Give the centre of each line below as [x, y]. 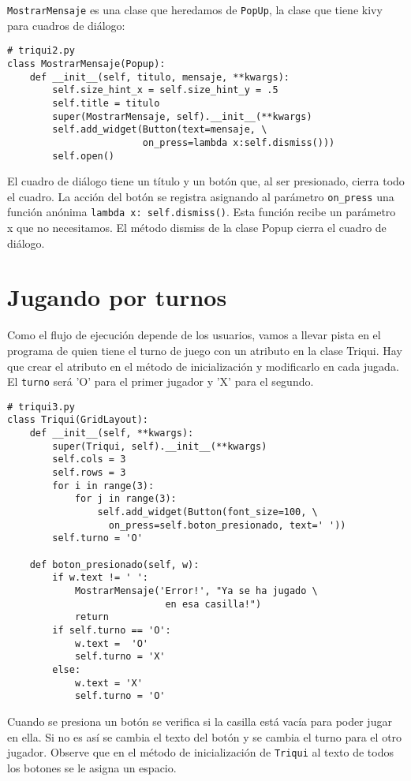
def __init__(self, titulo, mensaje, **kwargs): [159, 77]
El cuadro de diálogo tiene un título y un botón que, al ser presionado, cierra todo [206, 181]
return [92, 617]
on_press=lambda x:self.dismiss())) [239, 142]
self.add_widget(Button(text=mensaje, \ [160, 130]
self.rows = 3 [89, 473]
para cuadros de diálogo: [66, 25]
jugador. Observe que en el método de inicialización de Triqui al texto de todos [201, 752]
